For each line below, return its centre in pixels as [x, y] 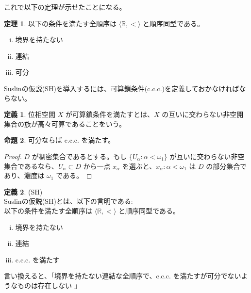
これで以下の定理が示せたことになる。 [65, 7]
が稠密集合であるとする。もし [79, 156]
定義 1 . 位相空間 [30, 114]
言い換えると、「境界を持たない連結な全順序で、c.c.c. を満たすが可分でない [123, 276]
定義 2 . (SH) [23, 191]
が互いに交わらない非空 [207, 156]
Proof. [13, 156]
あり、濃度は [24, 175]
